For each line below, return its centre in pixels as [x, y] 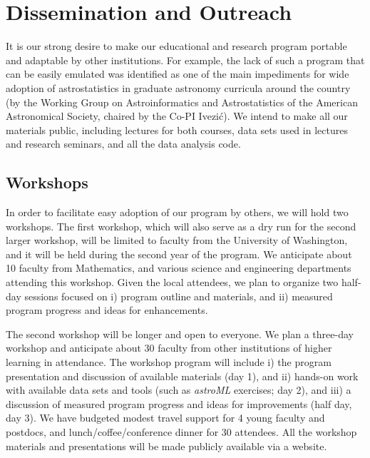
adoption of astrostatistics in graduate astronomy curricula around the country [178, 87]
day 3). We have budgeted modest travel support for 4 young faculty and [165, 418]
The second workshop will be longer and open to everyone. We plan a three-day [180, 334]
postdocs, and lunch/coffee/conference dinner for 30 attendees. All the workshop [181, 431]
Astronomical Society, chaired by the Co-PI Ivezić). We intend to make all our [177, 116]
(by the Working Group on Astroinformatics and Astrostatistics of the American [182, 102]
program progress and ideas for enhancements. [107, 310]
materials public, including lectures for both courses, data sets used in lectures [177, 129]
